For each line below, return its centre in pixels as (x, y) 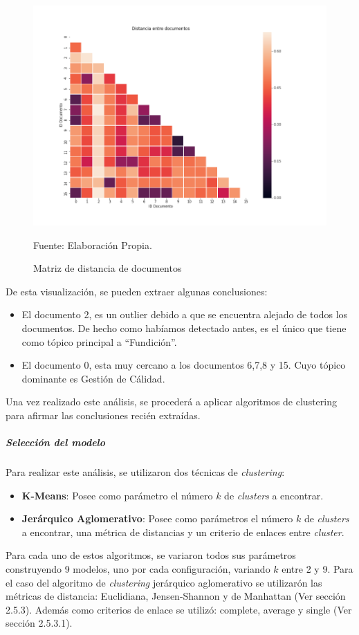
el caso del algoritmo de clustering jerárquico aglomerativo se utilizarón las (164, 582)
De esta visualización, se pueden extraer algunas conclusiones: (137, 291)
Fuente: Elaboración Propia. (93, 245)
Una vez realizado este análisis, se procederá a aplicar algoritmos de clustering (171, 402)
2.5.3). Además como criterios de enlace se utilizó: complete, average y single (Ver (179, 609)
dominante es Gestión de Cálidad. (93, 378)
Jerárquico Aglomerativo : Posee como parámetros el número (157, 518)
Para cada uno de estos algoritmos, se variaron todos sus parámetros (151, 555)
